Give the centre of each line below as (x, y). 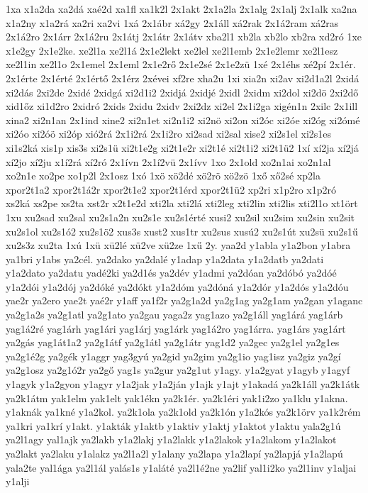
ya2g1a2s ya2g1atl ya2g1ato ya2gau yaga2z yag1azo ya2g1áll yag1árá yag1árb (174, 315)
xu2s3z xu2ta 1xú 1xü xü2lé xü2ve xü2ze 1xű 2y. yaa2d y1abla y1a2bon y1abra (178, 245)
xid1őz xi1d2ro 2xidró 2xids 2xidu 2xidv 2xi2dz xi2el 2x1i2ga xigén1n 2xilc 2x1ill (182, 106)
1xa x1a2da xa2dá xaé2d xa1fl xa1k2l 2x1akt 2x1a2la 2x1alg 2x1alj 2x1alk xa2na (182, 9)
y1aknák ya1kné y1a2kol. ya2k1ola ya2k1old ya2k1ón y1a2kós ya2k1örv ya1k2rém (183, 412)
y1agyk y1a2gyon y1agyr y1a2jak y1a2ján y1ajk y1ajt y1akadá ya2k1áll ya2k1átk (183, 384)
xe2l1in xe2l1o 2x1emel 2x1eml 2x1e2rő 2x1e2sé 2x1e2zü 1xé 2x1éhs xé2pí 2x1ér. (181, 64)
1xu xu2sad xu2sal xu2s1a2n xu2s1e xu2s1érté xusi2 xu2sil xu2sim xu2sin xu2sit (180, 217)
